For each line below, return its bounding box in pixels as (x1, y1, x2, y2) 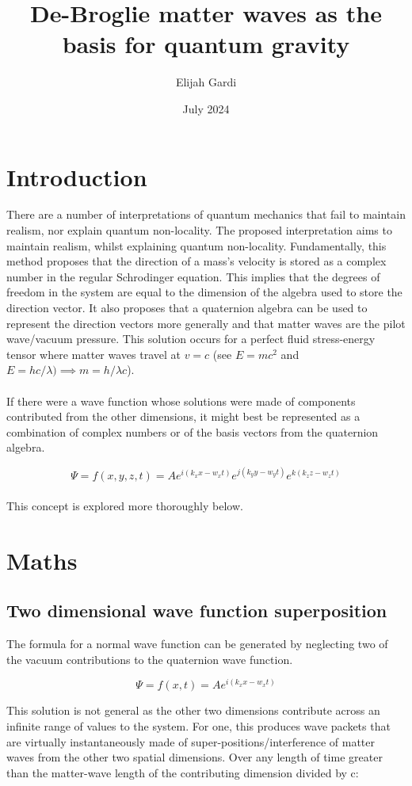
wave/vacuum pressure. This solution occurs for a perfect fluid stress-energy (6, 330, 376, 347)
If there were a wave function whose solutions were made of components (6, 392, 356, 409)
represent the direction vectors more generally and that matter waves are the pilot (6, 315, 406, 331)
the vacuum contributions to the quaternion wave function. (6, 651, 293, 667)
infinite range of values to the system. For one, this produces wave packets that (6, 718, 391, 734)
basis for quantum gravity (62, 28, 350, 60)
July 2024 (182, 100, 230, 116)
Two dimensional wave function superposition (6, 598, 387, 623)
